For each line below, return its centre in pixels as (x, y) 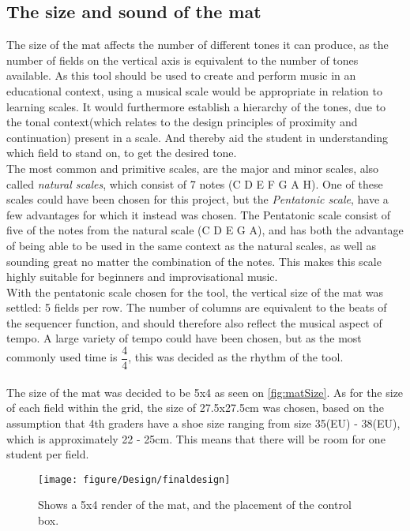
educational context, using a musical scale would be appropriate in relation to (194, 90)
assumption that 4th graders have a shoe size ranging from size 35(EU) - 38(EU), (203, 423)
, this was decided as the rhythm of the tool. (236, 357)
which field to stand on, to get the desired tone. (122, 153)
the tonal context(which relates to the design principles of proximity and (182, 122)
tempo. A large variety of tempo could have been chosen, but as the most (184, 338)
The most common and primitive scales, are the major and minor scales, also (193, 168)
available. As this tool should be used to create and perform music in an (181, 75)
